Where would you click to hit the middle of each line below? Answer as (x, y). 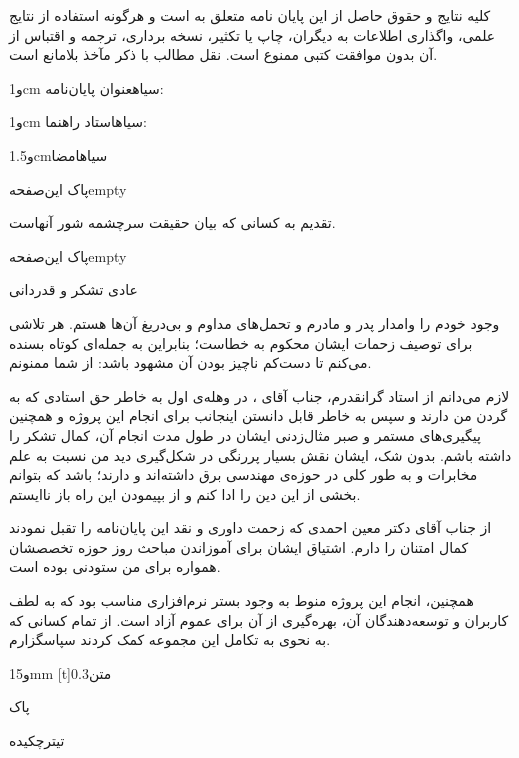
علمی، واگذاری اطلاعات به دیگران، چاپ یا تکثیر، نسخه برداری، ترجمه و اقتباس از (252, 34)
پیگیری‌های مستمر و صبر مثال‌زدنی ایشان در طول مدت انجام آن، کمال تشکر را (245, 434)
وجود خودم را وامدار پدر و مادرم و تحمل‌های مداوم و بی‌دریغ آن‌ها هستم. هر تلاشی (254, 322)
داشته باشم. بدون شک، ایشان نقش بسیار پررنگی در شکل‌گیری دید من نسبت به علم (260, 454)
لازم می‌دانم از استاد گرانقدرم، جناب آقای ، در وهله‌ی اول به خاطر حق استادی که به (259, 395)
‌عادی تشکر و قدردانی (73, 289)
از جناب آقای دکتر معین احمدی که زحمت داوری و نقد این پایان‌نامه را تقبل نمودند (250, 527)
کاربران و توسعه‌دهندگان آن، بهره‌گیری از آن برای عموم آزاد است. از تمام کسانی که (259, 619)
